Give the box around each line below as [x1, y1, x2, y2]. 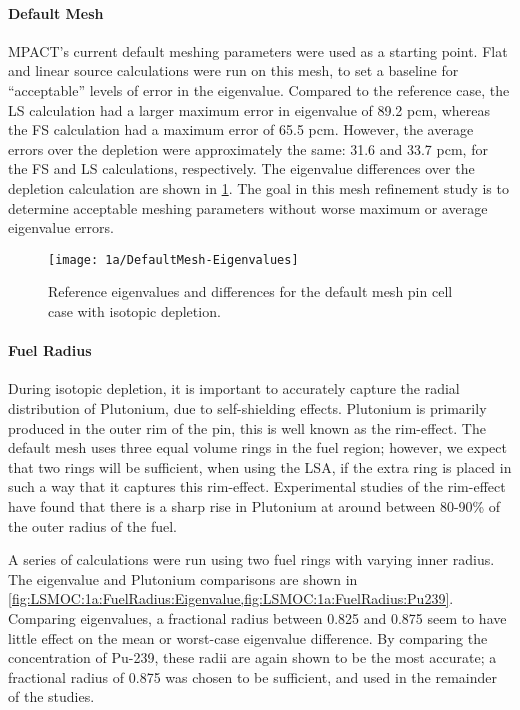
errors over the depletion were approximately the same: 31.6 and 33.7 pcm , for [8, 138, 488, 159]
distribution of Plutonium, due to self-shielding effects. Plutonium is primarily [8, 397, 487, 418]
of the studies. [8, 686, 95, 707]
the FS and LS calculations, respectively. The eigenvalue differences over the [8, 158, 475, 179]
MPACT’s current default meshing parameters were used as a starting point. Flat [8, 40, 508, 61]
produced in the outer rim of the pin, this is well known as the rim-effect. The [8, 417, 486, 438]
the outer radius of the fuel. [8, 515, 177, 536]
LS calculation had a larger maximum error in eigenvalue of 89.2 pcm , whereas [8, 99, 490, 120]
